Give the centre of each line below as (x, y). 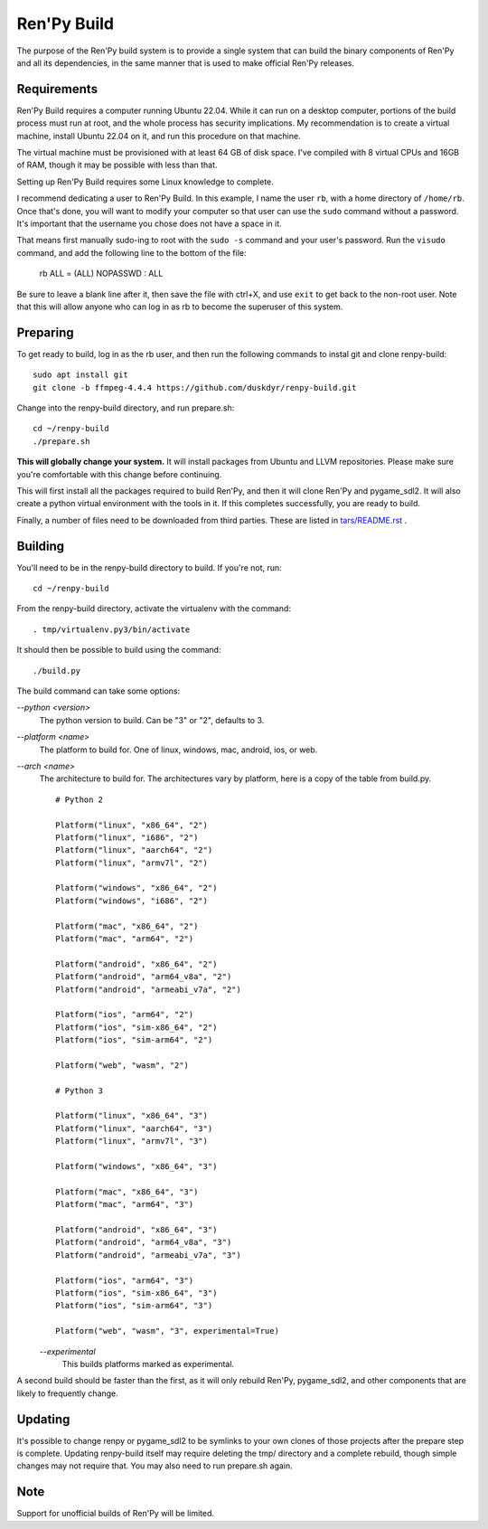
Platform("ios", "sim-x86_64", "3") (136, 1293)
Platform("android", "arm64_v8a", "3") (144, 1242)
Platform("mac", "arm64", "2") (125, 939)
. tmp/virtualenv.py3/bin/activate (112, 629)
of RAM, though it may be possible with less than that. (117, 165)
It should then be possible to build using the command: (119, 650)
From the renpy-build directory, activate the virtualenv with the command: (154, 609)
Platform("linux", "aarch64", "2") (134, 850)
